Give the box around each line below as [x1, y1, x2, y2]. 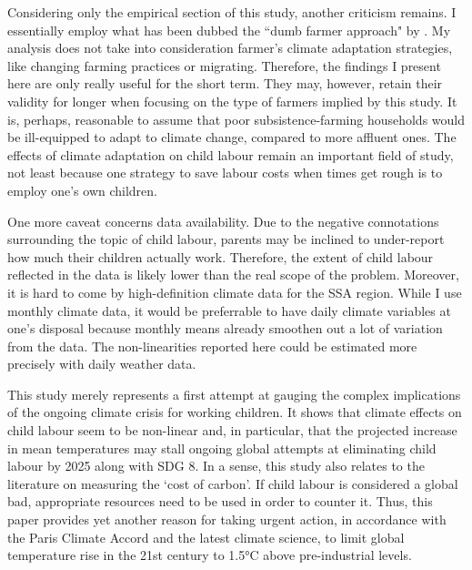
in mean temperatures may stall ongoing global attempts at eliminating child [7, 438, 437, 457]
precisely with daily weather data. [7, 354, 196, 373]
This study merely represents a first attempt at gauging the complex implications [7, 384, 461, 403]
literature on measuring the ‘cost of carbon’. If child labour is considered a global [7, 473, 458, 493]
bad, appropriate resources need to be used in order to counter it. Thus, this [7, 492, 433, 511]
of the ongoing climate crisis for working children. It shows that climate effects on [7, 402, 462, 422]
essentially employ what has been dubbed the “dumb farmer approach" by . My [7, 20, 451, 39]
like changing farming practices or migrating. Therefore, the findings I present [7, 56, 441, 75]
